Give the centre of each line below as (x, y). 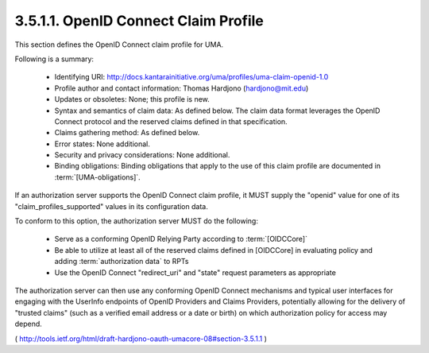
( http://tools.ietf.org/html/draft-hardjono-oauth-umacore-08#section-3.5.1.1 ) (141, 339)
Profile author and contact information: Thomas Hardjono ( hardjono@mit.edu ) (182, 88)
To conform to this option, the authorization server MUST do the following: (136, 221)
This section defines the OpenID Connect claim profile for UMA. (119, 45)
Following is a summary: (54, 59)
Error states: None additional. (102, 144)
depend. (29, 324)
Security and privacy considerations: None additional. (142, 155)
